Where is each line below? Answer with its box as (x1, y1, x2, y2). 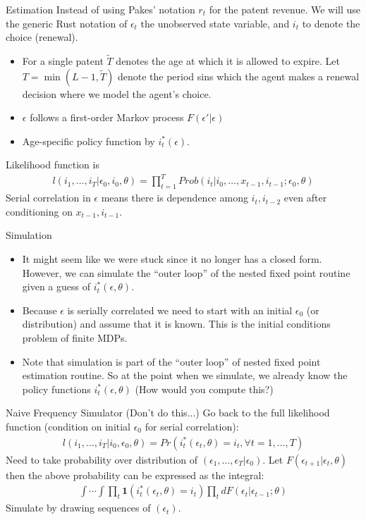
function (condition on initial (6, 419, 131, 434)
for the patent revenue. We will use (209, 2, 361, 16)
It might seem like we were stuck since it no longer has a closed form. (22, 252, 322, 266)
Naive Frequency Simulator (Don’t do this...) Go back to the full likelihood (6, 405, 330, 420)
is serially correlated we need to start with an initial (67, 302, 293, 317)
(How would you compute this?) (135, 381, 274, 396)
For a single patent (22, 54, 104, 68)
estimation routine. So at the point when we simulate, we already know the (22, 368, 348, 383)
